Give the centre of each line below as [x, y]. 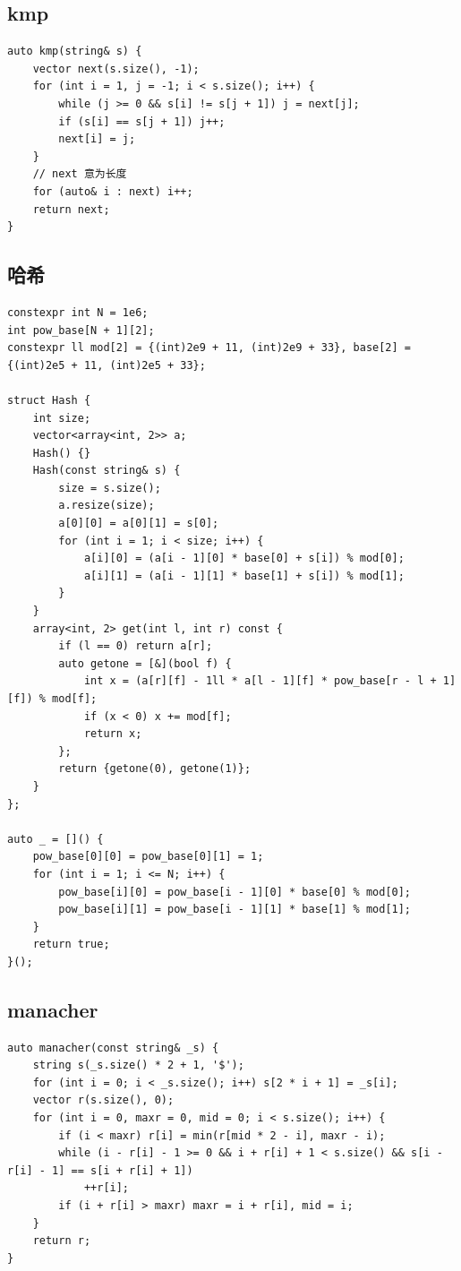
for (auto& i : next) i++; [113, 191]
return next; [71, 209]
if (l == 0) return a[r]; [136, 646]
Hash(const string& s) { [107, 471]
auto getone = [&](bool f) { [145, 663]
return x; [113, 734]
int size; [62, 418]
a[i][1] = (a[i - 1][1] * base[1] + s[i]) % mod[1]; [244, 575]
